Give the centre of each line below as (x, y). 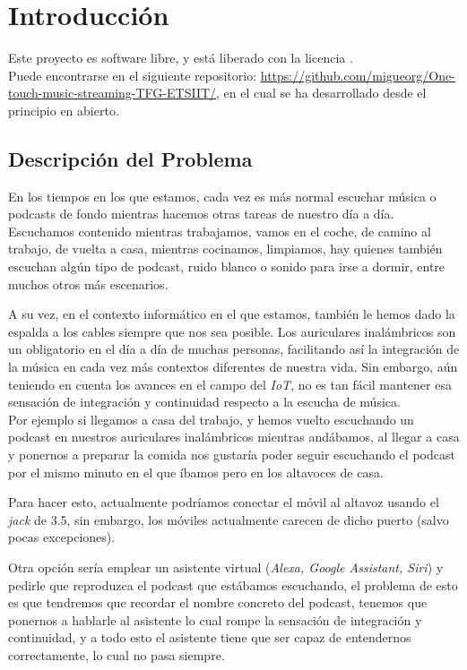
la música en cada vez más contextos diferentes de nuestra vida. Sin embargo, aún (233, 367)
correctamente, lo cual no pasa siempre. (117, 654)
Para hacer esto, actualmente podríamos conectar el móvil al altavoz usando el (224, 502)
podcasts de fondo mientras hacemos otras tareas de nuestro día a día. (201, 214)
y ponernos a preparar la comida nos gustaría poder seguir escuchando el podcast (232, 455)
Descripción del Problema (130, 158)
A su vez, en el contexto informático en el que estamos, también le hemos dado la (232, 314)
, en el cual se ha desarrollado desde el (321, 93)
